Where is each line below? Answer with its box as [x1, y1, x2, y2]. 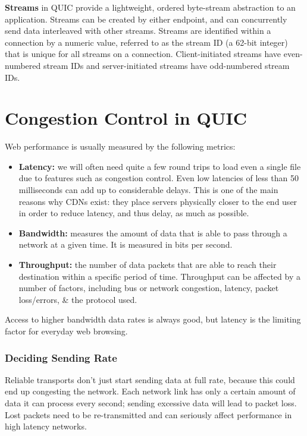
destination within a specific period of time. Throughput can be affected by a [18, 270, 300, 282]
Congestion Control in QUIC [5, 106, 247, 130]
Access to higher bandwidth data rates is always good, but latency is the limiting [5, 313, 301, 326]
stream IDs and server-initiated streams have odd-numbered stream [43, 59, 290, 71]
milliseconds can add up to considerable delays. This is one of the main [18, 184, 278, 196]
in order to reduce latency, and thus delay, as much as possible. [18, 207, 249, 219]
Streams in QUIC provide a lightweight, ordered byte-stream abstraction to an [5, 1, 296, 13]
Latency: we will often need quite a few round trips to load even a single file [18, 160, 301, 172]
